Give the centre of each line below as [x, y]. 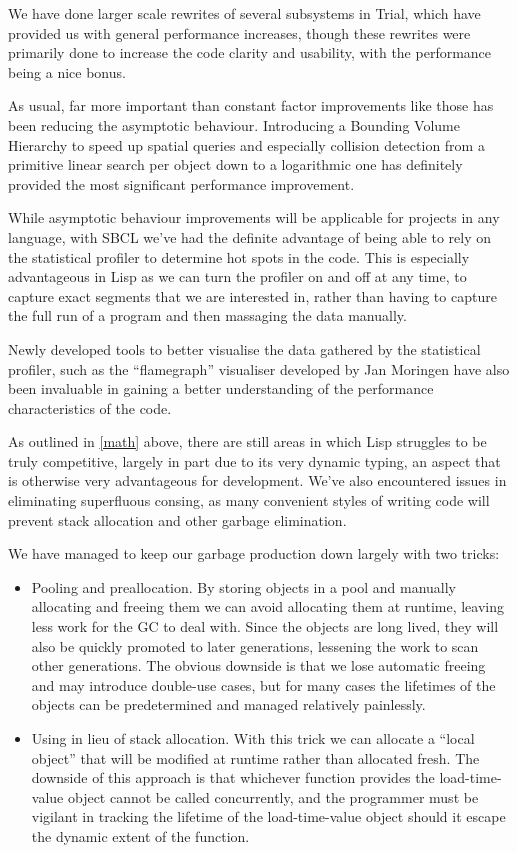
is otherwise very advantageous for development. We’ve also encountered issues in [257, 480]
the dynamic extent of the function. [140, 835]
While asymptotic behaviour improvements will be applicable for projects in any [254, 217]
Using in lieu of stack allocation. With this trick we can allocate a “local [253, 738]
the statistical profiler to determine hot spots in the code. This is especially [239, 256]
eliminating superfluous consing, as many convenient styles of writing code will [249, 500]
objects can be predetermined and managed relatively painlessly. [228, 704]
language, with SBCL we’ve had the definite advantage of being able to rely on [250, 236]
